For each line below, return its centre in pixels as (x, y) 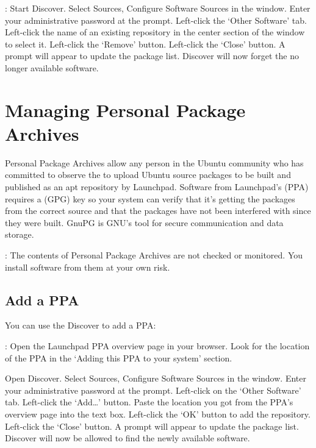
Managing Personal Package (125, 109)
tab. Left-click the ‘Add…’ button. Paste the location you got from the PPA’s (149, 402)
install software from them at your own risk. (88, 267)
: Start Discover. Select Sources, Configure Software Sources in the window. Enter (158, 8)
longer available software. (52, 67)
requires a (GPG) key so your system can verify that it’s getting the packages (150, 198)
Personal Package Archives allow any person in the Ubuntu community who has (154, 162)
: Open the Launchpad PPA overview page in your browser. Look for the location (157, 346)
